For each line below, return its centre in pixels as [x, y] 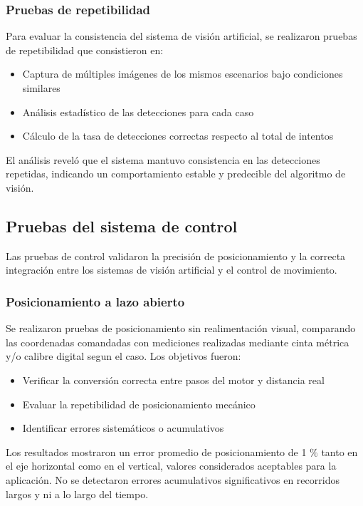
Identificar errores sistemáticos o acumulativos [123, 428]
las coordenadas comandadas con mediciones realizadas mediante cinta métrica [178, 342]
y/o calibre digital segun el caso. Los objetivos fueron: [123, 356]
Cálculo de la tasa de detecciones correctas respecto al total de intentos [178, 136]
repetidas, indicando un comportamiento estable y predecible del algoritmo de [176, 174]
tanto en [340, 451]
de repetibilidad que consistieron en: [85, 50]
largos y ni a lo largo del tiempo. [77, 494]
